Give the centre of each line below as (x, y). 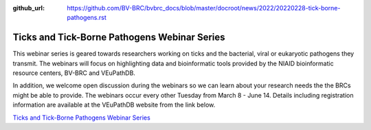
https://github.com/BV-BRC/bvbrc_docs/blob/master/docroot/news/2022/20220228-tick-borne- (204, 8)
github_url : (29, 8)
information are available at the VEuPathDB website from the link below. (114, 105)
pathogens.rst (87, 18)
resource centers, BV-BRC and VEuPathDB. (74, 73)
